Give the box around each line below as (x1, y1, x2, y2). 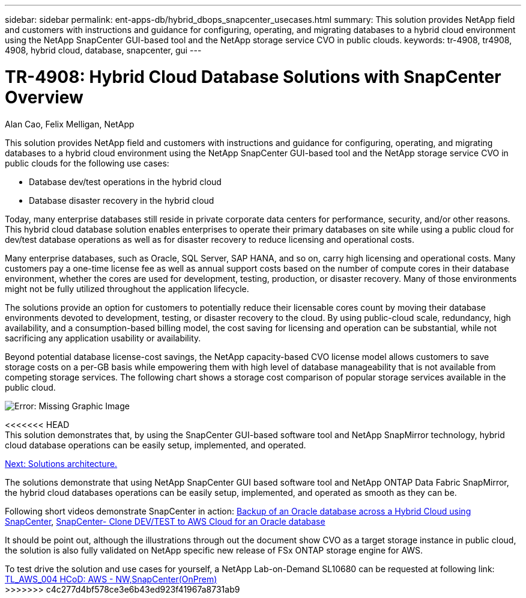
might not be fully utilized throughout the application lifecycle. (5, 283, 249, 294)
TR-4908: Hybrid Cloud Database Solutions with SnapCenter (5, 66, 501, 87)
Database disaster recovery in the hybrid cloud (29, 195, 214, 206)
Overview (5, 87, 83, 108)
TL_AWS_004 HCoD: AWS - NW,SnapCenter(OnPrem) (5, 573, 217, 584)
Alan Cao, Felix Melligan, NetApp (5, 118, 135, 129)
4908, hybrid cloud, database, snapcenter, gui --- (5, 45, 202, 55)
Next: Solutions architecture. (5, 458, 118, 469)
